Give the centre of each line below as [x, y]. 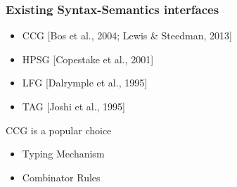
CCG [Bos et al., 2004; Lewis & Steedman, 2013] [127, 36]
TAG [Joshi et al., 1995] [74, 106]
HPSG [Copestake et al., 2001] [88, 59]
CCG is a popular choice [59, 130]
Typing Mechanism [63, 154]
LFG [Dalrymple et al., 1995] [85, 83]
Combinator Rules [61, 177]
